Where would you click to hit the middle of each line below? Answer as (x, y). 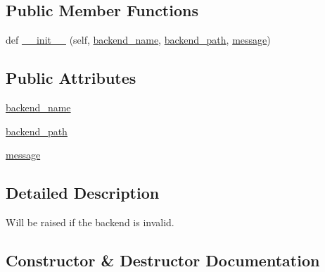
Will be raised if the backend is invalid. (90, 222)
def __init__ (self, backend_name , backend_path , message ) (138, 40)
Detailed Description (83, 193)
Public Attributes (71, 78)
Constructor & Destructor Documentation (163, 260)
